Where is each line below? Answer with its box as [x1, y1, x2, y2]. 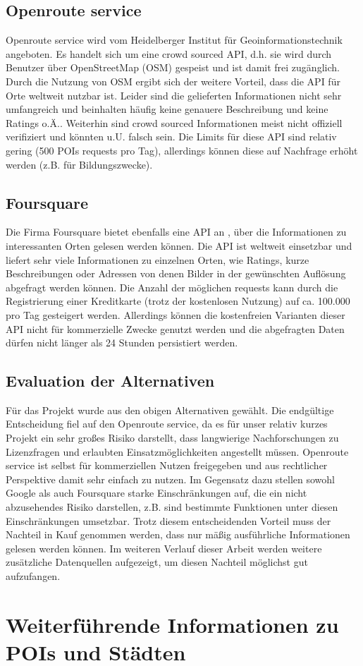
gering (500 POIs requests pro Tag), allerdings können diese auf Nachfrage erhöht [6, 143, 358, 157]
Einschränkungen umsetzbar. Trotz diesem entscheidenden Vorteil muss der [6, 513, 331, 528]
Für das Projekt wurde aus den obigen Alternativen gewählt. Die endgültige [6, 402, 334, 417]
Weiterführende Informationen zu [6, 610, 339, 638]
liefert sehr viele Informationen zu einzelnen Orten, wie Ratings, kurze [6, 252, 309, 267]
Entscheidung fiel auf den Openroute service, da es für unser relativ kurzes [6, 416, 328, 431]
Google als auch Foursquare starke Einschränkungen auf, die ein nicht [6, 485, 307, 500]
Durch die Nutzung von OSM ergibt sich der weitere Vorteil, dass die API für [6, 73, 340, 88]
